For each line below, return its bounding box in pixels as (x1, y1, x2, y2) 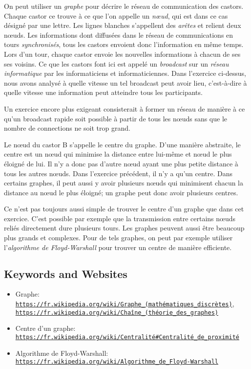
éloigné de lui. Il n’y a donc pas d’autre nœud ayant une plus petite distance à (4, 158, 238, 168)
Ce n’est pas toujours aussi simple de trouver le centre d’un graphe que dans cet (4, 204, 244, 214)
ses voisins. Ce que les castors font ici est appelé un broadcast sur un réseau (4, 58, 229, 69)
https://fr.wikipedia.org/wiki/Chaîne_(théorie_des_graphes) (15, 309, 219, 316)
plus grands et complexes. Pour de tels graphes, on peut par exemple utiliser (4, 232, 233, 243)
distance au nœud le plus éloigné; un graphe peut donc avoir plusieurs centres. (4, 187, 238, 197)
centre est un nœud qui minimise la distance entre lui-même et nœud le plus (4, 149, 232, 159)
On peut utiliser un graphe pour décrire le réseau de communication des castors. (4, 1, 244, 11)
